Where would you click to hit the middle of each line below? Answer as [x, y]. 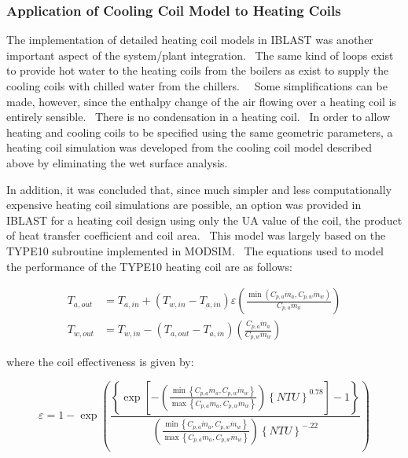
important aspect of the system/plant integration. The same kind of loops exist [200, 55]
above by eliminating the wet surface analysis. [117, 162]
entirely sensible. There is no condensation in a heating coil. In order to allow [198, 117]
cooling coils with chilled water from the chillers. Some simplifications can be [197, 86]
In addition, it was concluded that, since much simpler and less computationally [199, 189]
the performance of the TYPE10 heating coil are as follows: [149, 266]
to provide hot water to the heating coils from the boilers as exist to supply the [198, 70]
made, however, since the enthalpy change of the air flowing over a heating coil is [202, 101]
